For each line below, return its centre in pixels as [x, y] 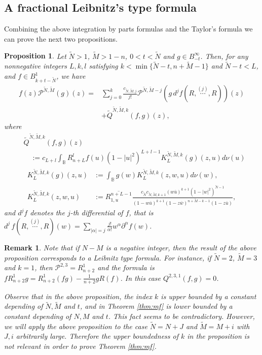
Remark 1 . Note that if [42, 247]
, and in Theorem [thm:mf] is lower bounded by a [156, 306]
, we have [71, 76]
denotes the [47, 213]
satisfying [103, 66]
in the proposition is [218, 336]
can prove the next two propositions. [61, 38]
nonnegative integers [35, 66]
